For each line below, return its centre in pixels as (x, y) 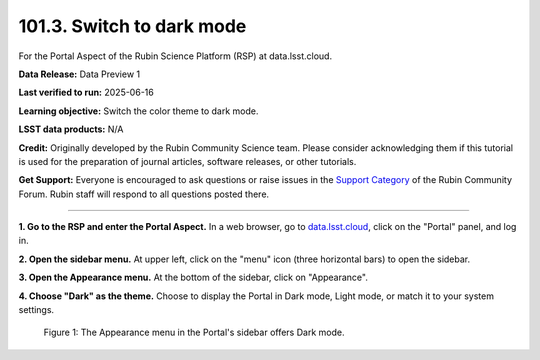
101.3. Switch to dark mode (132, 26)
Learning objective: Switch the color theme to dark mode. (138, 111)
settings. (36, 310)
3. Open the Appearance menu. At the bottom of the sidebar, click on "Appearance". (193, 277)
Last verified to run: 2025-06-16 (86, 92)
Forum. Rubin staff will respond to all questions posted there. (144, 194)
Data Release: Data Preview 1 (79, 74)
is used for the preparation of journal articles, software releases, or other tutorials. (187, 161)
